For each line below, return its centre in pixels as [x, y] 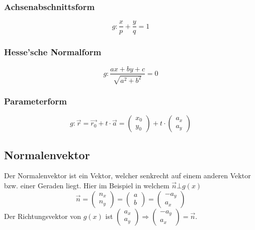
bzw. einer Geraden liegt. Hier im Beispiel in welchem [87, 185]
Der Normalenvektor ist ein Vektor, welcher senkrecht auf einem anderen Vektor [127, 176]
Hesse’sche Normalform [53, 52]
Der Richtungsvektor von [42, 216]
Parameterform [35, 101]
